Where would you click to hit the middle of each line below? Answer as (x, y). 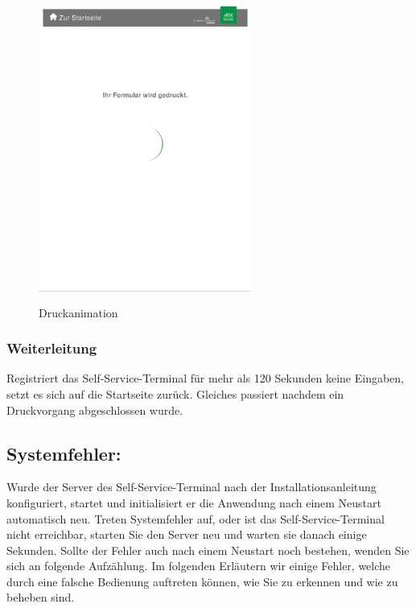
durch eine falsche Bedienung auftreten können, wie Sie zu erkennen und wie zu (202, 581)
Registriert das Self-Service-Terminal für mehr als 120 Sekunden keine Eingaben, (205, 378)
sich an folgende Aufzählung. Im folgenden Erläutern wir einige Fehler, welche (199, 566)
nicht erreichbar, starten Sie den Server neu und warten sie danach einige (187, 534)
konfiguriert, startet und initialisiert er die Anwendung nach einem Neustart (194, 502)
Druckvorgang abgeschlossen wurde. (95, 409)
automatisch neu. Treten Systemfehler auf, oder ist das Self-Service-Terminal (196, 518)
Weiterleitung (52, 348)
